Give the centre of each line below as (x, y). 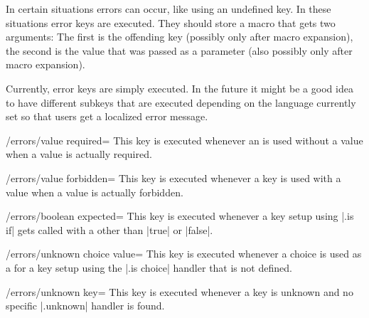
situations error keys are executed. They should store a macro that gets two (171, 22)
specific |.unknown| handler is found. (85, 306)
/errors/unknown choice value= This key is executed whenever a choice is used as (184, 254)
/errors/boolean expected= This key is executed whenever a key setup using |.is (180, 216)
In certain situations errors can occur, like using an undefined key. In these (169, 9)
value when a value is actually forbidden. (95, 192)
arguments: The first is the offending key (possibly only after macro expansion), (180, 37)
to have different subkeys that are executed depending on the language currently (181, 102)
